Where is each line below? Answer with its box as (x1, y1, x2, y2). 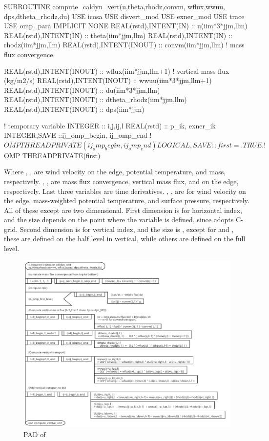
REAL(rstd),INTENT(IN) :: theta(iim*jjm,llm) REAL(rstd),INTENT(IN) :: (4, 30, 232, 40)
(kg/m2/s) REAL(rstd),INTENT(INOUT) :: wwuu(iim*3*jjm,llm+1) (4, 75, 212, 85)
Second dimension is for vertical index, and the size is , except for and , (20, 224, 234, 234)
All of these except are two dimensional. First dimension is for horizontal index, (4, 205, 243, 215)
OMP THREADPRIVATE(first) (4, 150, 101, 160)
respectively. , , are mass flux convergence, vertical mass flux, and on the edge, (4, 176, 239, 186)
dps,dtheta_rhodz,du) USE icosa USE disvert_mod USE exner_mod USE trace (4, 11, 245, 21)
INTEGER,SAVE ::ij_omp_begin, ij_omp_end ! (4, 130, 152, 140)
